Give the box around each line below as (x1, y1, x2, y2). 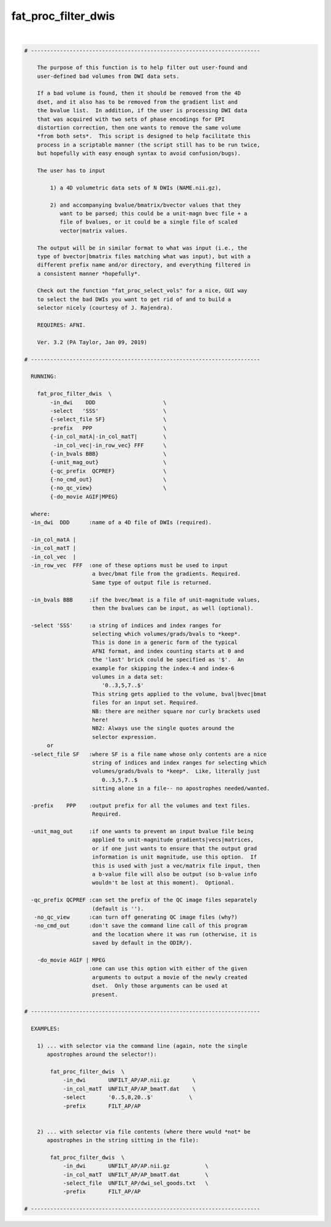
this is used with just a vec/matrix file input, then (92, 862, 261, 869)
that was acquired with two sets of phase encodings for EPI (37, 115, 225, 123)
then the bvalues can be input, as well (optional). (92, 605, 254, 611)
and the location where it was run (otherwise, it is (92, 931, 257, 938)
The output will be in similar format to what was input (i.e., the (37, 244, 248, 251)
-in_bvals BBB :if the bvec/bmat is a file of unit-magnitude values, (31, 596, 261, 603)
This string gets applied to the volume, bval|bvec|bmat (92, 690, 267, 697)
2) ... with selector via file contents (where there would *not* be (37, 1128, 251, 1135)
